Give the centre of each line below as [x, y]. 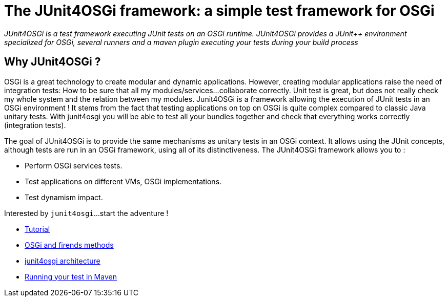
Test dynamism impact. [64, 197]
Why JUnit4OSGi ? [53, 62]
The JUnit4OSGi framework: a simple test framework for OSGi [219, 11]
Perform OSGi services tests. [74, 165]
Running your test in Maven [71, 276]
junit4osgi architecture [63, 261]
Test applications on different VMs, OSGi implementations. [123, 181]
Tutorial [37, 229]
